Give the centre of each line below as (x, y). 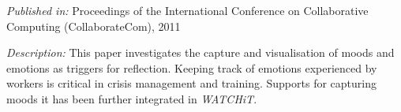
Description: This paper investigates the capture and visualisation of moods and (200, 52)
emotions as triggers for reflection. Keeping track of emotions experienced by (192, 67)
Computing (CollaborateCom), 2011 (94, 26)
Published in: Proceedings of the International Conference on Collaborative (187, 10)
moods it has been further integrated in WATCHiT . (132, 98)
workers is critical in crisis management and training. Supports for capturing (191, 83)
